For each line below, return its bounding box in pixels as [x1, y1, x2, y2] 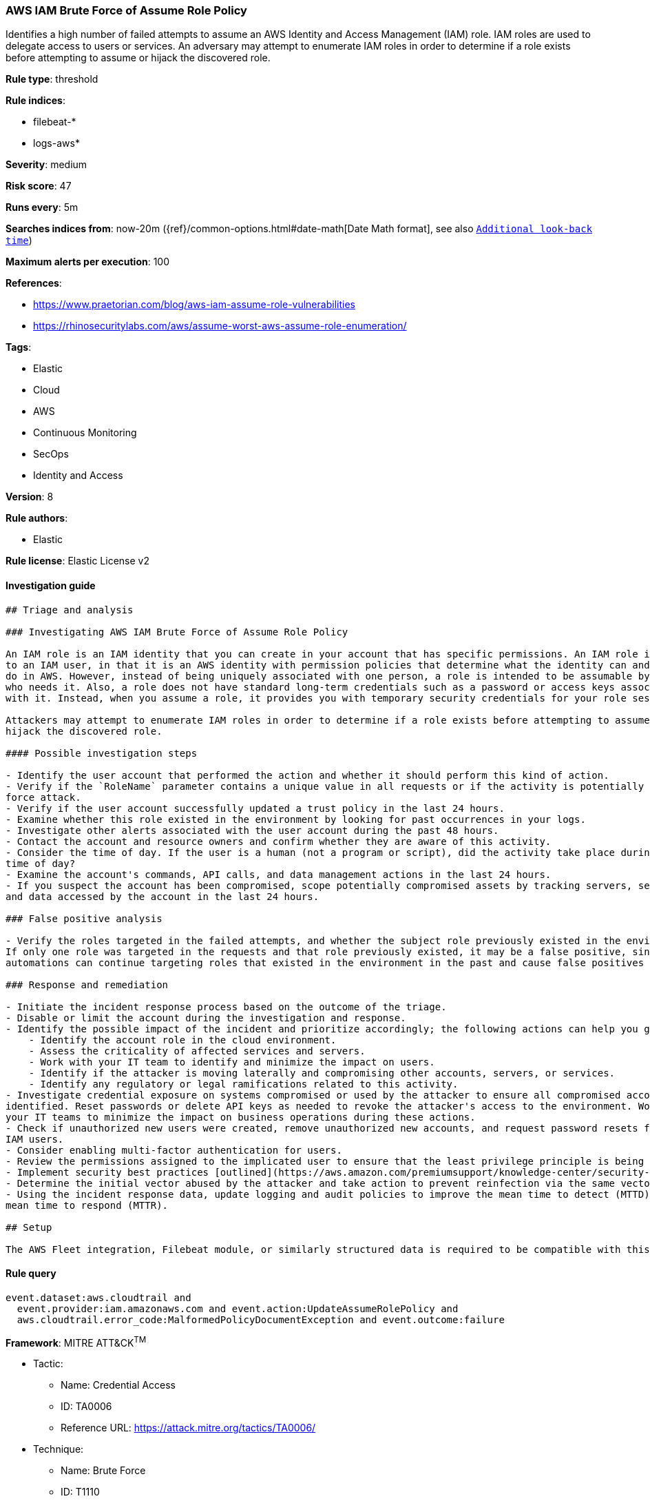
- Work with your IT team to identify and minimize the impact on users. [28, 1056, 435, 1068]
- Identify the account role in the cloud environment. [28, 1034, 337, 1045]
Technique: [33, 1443, 84, 1456]
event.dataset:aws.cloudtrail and [6, 1291, 191, 1303]
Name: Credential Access [61, 1379, 176, 1391]
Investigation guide [6, 579, 96, 591]
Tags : [6, 341, 32, 354]
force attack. [6, 791, 81, 803]
